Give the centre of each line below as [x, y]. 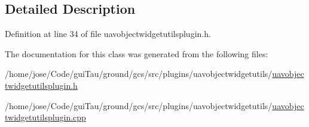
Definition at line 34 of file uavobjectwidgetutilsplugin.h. [108, 34]
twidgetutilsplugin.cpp [45, 117]
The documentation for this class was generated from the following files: [137, 53]
